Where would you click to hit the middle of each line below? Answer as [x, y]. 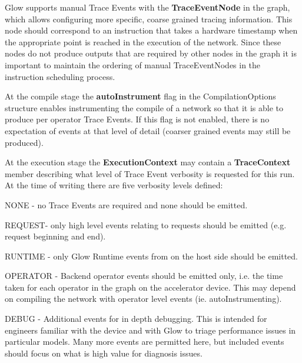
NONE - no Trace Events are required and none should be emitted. [126, 204]
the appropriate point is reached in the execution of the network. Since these [143, 41]
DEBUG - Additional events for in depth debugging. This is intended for [136, 319]
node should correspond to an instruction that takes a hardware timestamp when [151, 30]
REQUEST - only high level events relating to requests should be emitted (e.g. [146, 224]
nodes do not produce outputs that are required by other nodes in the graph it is [151, 53]
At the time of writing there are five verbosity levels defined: [114, 185]
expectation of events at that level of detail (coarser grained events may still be [148, 130]
